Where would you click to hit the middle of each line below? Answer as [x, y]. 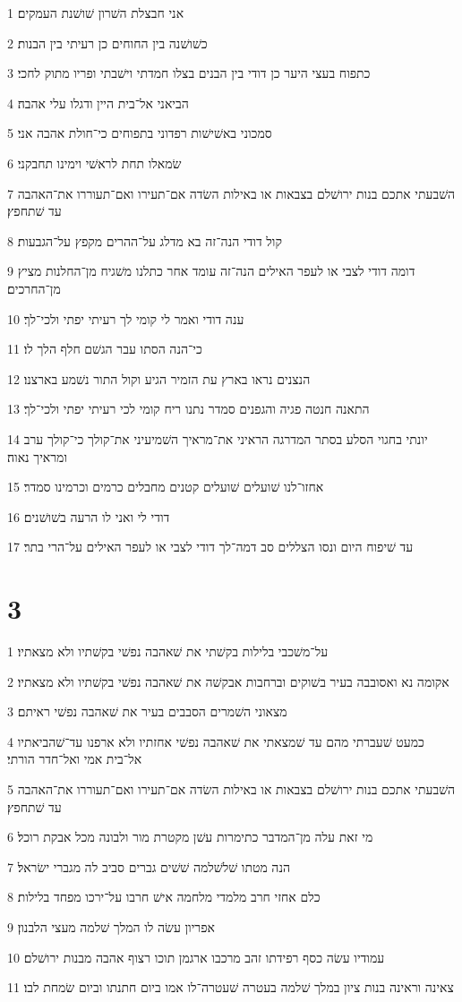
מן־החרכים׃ [34, 288]
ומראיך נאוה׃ [37, 456]
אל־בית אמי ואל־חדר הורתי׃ [75, 759]
